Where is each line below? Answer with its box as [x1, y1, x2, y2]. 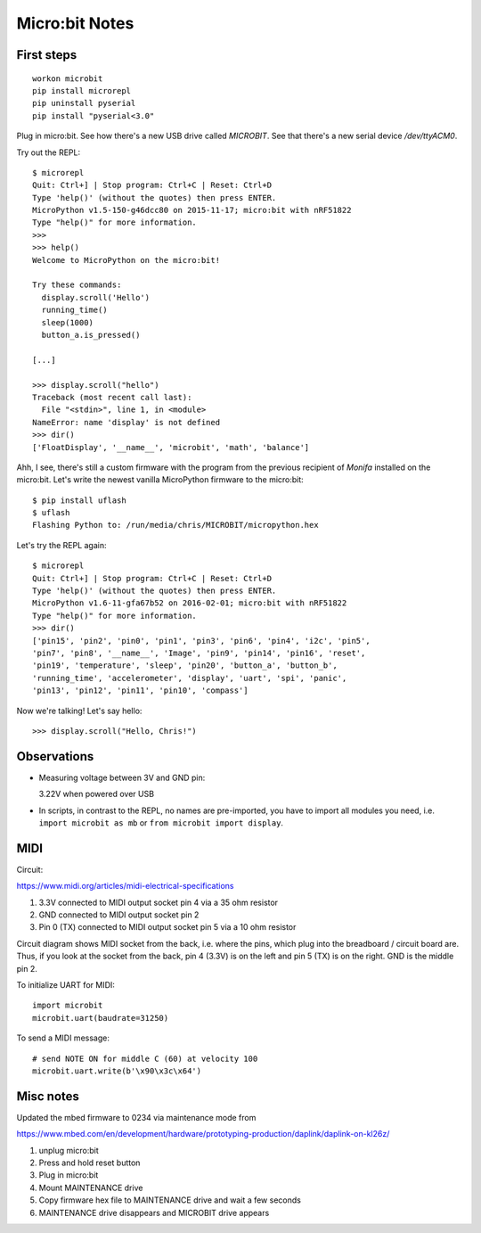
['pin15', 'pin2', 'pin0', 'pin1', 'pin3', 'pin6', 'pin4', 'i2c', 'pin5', [32, 636, 371, 645]
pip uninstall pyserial [32, 98, 136, 109]
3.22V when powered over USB [38, 789, 155, 800]
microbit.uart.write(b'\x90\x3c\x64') [32, 1065, 202, 1076]
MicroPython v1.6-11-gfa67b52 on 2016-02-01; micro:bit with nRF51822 [32, 598, 347, 608]
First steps [16, 47, 77, 62]
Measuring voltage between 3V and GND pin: [38, 772, 206, 783]
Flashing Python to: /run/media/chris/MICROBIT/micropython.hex [32, 520, 320, 530]
